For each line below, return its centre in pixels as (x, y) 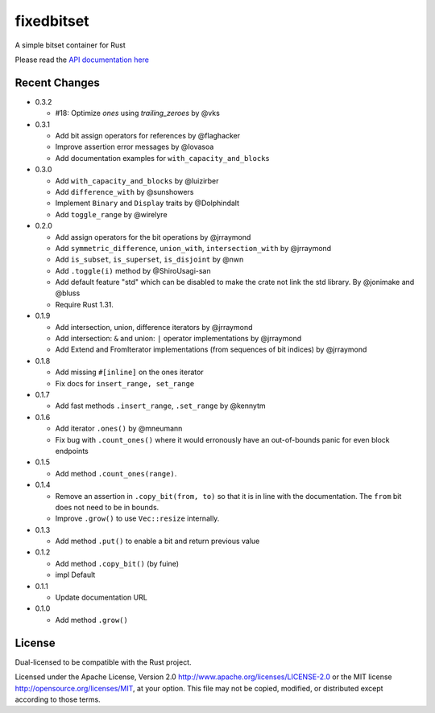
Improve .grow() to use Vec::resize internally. (137, 518)
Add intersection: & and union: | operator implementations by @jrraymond (178, 339)
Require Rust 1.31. (85, 304)
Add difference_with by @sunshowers (124, 192)
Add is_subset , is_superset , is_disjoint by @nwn (149, 260)
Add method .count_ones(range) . (116, 473)
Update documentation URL (101, 598)
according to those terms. (58, 699)
